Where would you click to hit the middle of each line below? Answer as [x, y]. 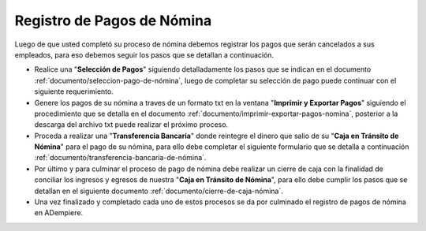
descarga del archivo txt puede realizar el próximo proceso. [131, 125]
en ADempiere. [58, 213]
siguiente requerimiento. [74, 91]
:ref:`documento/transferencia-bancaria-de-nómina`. [120, 158]
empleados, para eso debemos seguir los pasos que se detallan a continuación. [144, 54]
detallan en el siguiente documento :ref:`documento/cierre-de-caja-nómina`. [159, 191]
